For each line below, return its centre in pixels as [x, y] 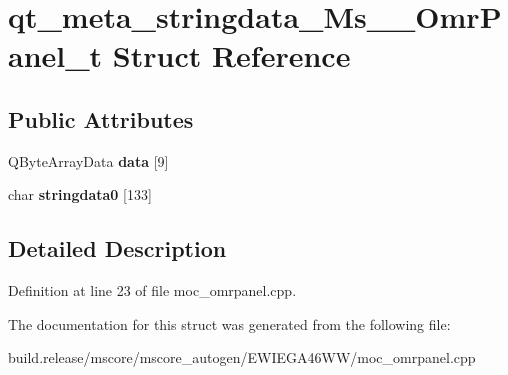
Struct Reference [231, 55]
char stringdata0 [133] [80, 194]
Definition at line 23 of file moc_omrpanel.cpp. [152, 290]
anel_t [55, 55]
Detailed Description [117, 248]
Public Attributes [101, 118]
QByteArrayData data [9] [88, 160]
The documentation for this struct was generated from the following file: [229, 323]
